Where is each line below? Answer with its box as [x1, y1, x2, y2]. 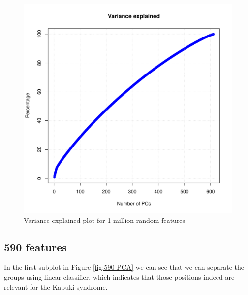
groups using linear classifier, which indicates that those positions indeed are [4, 271, 235, 282]
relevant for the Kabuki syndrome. [4, 281, 108, 292]
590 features [4, 239, 67, 254]
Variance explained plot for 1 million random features [24, 215, 186, 225]
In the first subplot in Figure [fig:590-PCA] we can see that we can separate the [4, 262, 245, 272]
